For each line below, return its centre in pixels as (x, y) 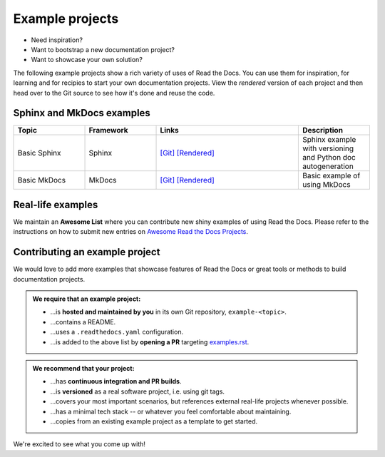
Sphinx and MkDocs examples (82, 113)
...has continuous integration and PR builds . (116, 381)
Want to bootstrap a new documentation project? (103, 49)
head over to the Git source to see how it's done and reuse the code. (114, 93)
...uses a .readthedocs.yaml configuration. (117, 332)
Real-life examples (56, 204)
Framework (108, 130)
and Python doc (329, 158)
